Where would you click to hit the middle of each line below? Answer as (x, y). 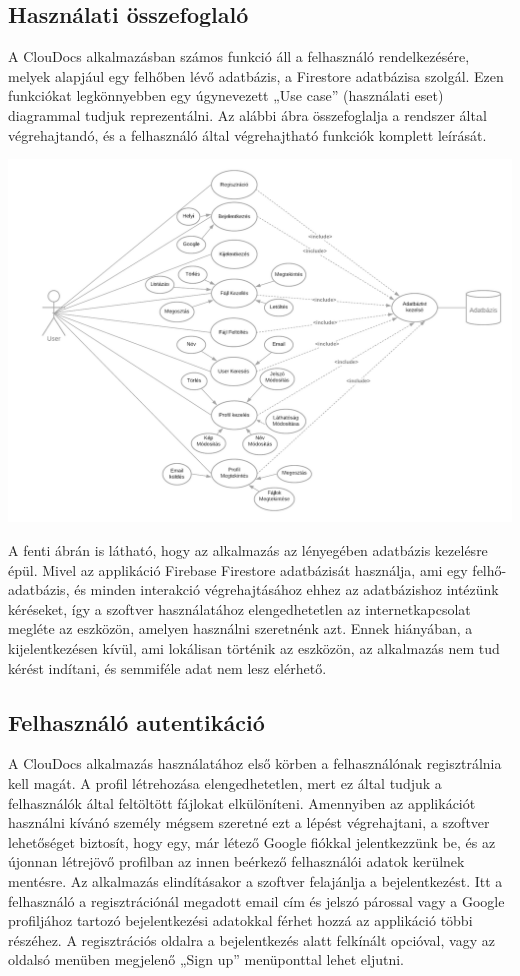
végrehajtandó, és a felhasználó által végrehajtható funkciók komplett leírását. (247, 134)
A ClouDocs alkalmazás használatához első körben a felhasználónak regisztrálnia (255, 763)
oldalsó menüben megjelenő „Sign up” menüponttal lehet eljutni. (206, 959)
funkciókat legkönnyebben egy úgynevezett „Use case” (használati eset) (226, 95)
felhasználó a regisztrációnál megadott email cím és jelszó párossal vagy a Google (256, 900)
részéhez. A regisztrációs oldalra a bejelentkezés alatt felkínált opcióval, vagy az (251, 939)
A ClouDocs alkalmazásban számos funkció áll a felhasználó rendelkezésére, (239, 56)
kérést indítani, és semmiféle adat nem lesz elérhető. (167, 667)
